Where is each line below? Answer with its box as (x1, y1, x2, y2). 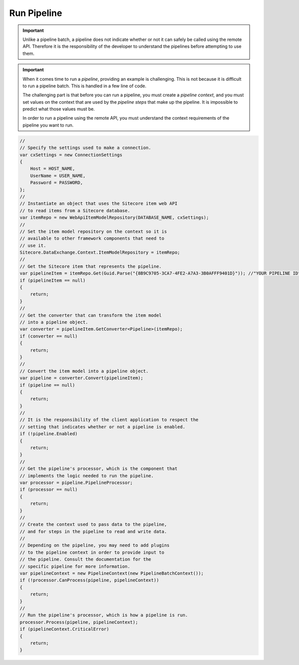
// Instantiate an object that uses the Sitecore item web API (19, 201, 178, 206)
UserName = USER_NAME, (30, 172, 86, 178)
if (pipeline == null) (19, 382, 75, 388)
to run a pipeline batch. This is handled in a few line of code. (22, 83, 147, 89)
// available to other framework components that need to (19, 236, 164, 241)
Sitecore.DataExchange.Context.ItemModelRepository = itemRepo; (19, 250, 180, 255)
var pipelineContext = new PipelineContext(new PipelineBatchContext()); (19, 571, 204, 576)
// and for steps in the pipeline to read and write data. (19, 528, 167, 534)
